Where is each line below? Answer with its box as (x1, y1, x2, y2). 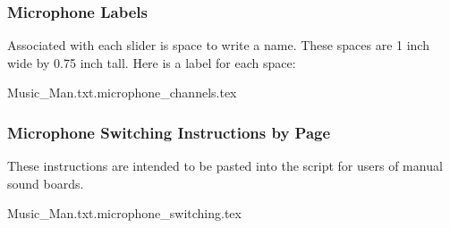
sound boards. (7, 173, 84, 192)
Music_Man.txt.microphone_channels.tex (7, 83, 237, 102)
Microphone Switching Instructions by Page (7, 121, 331, 143)
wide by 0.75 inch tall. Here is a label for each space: (7, 53, 296, 72)
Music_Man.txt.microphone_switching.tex (7, 204, 242, 223)
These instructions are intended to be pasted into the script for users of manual (7, 156, 443, 175)
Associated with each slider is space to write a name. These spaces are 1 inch (7, 36, 429, 55)
